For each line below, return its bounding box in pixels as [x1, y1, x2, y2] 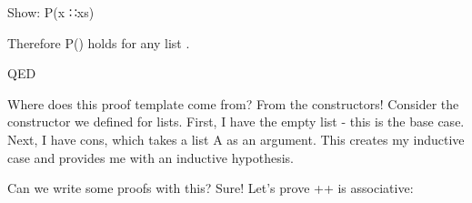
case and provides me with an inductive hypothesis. [7, 147, 294, 167]
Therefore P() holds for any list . [7, 33, 190, 52]
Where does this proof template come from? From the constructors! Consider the [7, 94, 459, 113]
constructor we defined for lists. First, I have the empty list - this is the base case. [7, 112, 465, 131]
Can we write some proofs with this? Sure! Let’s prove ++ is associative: [7, 178, 414, 198]
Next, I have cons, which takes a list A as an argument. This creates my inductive [7, 129, 465, 148]
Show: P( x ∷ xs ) [7, 3, 95, 21]
